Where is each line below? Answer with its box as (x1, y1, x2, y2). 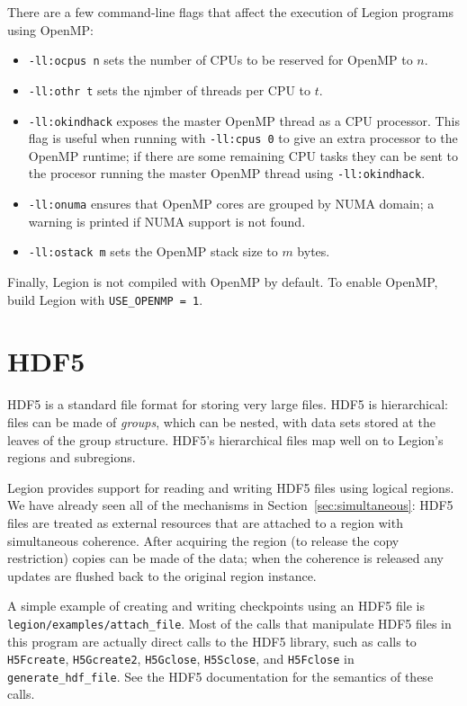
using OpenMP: (7, 20, 94, 39)
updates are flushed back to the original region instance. (7, 566, 317, 585)
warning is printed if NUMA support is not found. (28, 211, 306, 230)
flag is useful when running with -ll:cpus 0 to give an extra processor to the (28, 129, 458, 147)
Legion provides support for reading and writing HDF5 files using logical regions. (7, 478, 454, 496)
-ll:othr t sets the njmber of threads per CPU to (28, 80, 311, 99)
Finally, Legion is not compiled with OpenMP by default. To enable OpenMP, (7, 272, 438, 290)
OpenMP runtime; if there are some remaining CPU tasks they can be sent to (28, 146, 459, 165)
